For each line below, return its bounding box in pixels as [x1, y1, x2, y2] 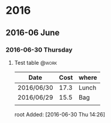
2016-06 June [5, 28, 60, 38]
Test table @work [14, 59, 58, 66]
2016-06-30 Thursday [5, 46, 73, 54]
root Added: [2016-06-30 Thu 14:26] [14, 110, 106, 118]
